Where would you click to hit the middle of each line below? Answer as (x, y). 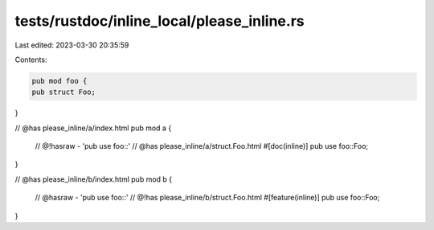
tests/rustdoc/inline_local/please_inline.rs (160, 21)
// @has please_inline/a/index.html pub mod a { (93, 128)
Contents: (31, 60)
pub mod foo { (59, 81)
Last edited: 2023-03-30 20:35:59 (72, 45)
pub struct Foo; (64, 92)
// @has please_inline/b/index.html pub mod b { (94, 179)
